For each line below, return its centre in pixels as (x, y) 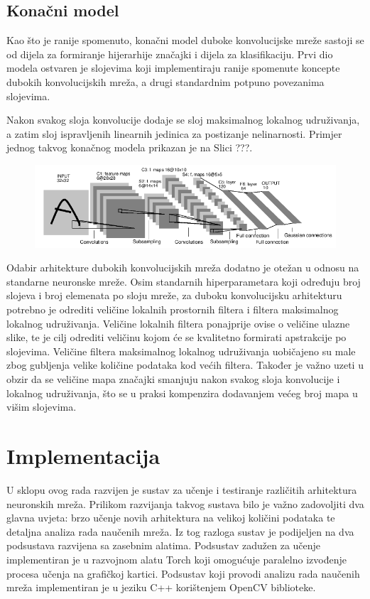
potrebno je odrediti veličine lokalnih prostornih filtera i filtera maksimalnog (173, 309)
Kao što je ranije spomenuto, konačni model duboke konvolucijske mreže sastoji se (185, 40)
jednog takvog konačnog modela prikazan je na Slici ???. (130, 147)
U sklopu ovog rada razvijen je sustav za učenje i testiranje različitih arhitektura (182, 489)
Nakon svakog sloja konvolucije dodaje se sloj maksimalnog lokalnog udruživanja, (183, 120)
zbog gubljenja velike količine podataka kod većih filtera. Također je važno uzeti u (185, 365)
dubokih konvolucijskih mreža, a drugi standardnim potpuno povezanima (165, 81)
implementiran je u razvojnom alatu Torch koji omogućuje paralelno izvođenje (176, 559)
